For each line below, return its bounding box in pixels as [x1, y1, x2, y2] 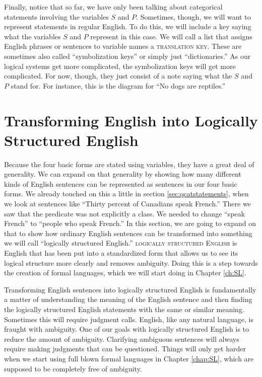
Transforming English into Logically [4, 110, 258, 130]
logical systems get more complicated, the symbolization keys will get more [4, 60, 236, 71]
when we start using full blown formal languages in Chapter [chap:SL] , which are [4, 353, 254, 363]
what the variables [4, 31, 61, 41]
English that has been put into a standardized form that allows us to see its [4, 248, 238, 258]
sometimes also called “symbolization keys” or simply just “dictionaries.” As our [4, 50, 251, 61]
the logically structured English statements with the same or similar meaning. [4, 304, 244, 314]
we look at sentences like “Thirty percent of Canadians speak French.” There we [4, 198, 251, 209]
